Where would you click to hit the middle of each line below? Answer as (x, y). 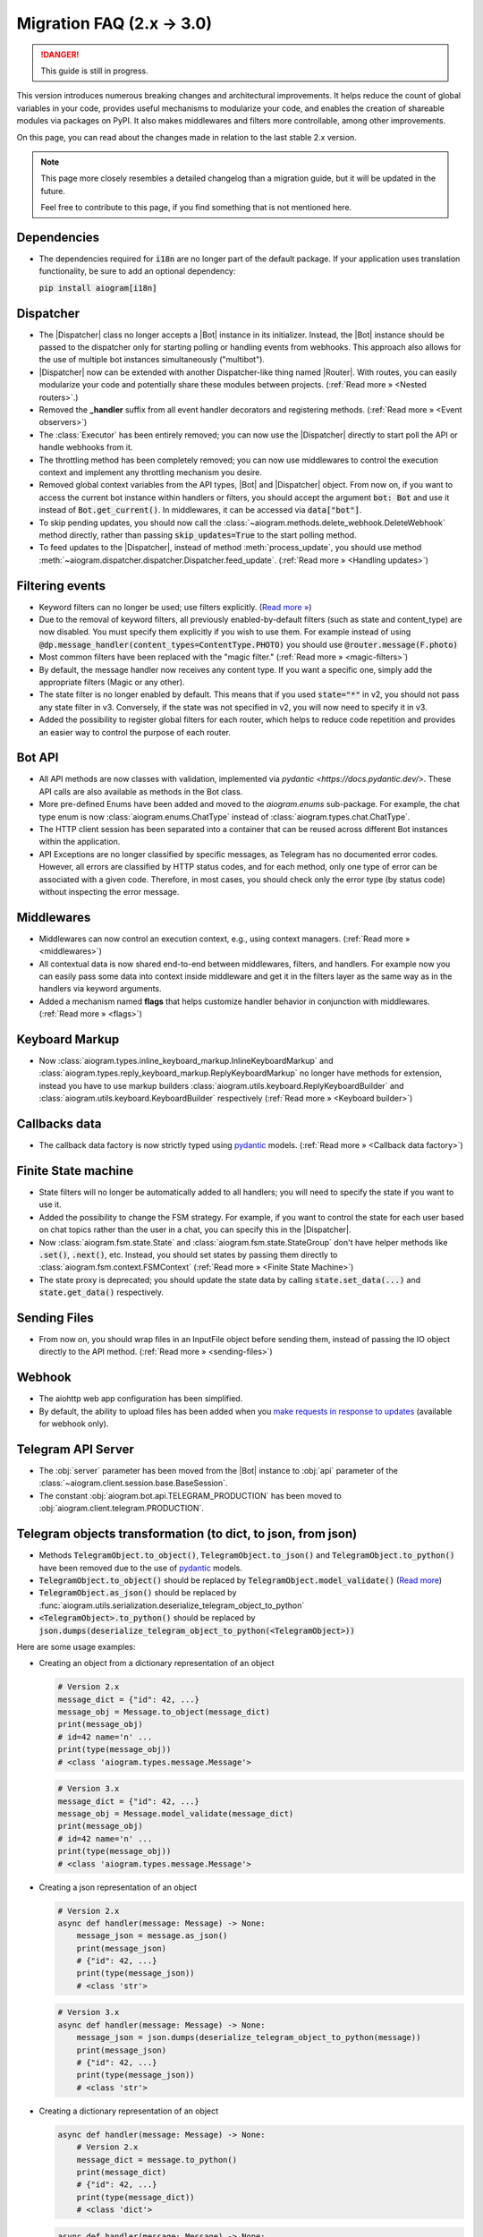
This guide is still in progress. (94, 71)
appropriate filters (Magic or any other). (112, 682)
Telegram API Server (75, 1449)
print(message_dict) (122, 2172)
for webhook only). (74, 1424)
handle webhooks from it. (86, 447)
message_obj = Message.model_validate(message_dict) (176, 1813)
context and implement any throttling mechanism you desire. (151, 472)
